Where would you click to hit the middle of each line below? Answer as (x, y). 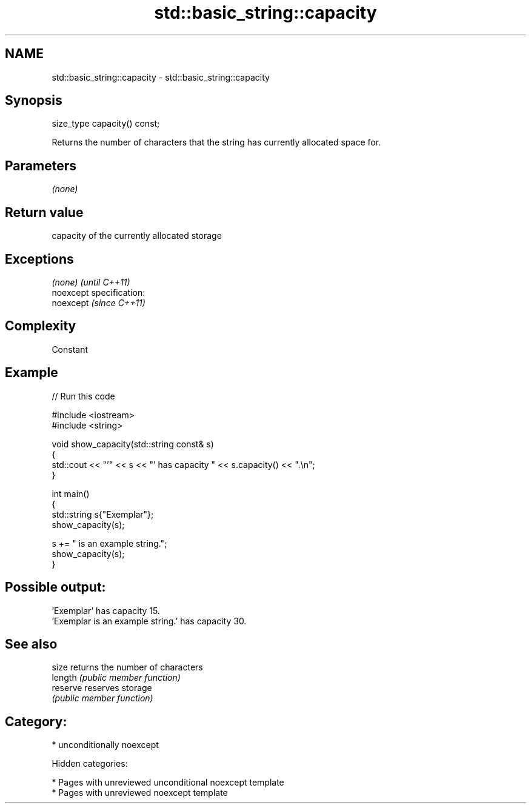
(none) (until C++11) (91, 282)
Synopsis (34, 101)
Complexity (41, 326)
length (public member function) (116, 678)
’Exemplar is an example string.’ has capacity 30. (149, 621)
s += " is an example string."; (109, 543)
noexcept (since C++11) (99, 302)
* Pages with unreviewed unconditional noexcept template (168, 783)
